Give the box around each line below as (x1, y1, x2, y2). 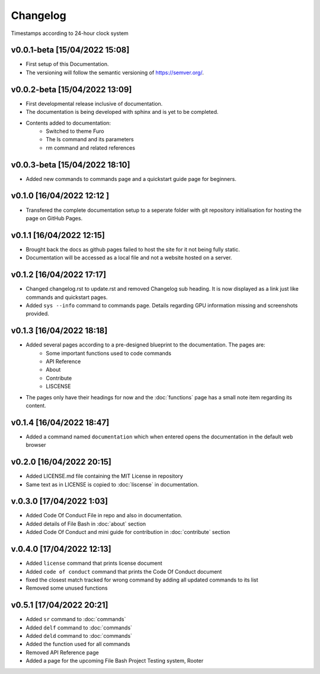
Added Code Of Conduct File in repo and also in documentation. (25, 512, 183, 519)
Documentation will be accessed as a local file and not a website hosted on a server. (25, 254, 232, 261)
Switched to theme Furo (46, 128, 104, 135)
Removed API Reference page (25, 648, 99, 656)
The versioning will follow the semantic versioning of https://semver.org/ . (25, 69, 204, 76)
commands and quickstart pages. (25, 294, 108, 301)
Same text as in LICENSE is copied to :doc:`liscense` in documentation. (25, 481, 199, 488)
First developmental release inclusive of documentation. (25, 100, 163, 107)
